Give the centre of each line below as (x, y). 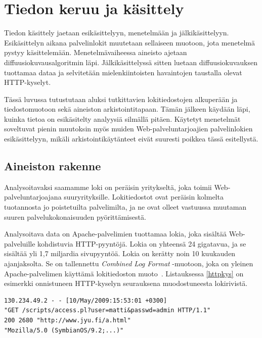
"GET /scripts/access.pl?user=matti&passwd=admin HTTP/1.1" (107, 310)
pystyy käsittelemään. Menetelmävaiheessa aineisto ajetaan (96, 52)
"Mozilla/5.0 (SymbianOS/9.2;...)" (64, 330)
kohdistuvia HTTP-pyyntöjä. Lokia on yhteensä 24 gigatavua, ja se (142, 243)
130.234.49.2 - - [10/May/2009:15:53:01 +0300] (86, 300)
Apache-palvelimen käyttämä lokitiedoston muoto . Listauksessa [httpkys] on (124, 273)
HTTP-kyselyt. (28, 82)
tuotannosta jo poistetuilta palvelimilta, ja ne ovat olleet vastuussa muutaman (125, 207)
